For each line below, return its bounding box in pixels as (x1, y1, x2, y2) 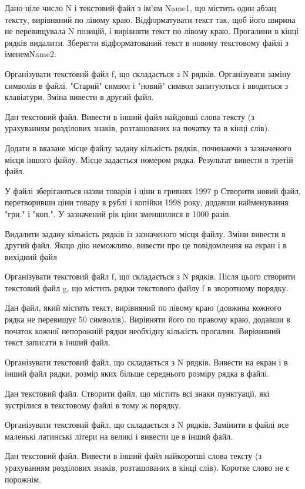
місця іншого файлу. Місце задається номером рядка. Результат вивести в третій (5, 153, 293, 165)
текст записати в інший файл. (5, 336, 110, 348)
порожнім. (5, 473, 41, 485)
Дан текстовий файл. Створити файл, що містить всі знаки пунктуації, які (5, 387, 270, 400)
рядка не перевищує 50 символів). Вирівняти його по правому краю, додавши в (5, 313, 290, 325)
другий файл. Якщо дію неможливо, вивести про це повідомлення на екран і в (5, 239, 287, 251)
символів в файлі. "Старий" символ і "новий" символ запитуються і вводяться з (5, 79, 288, 91)
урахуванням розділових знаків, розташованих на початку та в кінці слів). (5, 122, 270, 134)
